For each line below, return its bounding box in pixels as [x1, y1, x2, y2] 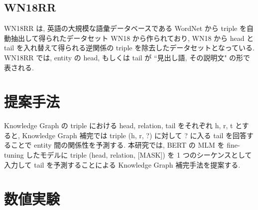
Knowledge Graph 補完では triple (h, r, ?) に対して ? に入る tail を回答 [22, 130, 247, 140]
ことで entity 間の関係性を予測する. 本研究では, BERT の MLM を [10, 140, 225, 150]
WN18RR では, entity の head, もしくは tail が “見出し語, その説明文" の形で [4, 52, 251, 62]
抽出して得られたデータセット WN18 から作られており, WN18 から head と [10, 32, 254, 43]
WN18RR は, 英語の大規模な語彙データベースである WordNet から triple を [4, 23, 247, 33]
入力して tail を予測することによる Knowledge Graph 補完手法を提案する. [4, 159, 241, 170]
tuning [4, 150, 24, 160]
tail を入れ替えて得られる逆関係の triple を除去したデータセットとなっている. [4, 42, 255, 53]
